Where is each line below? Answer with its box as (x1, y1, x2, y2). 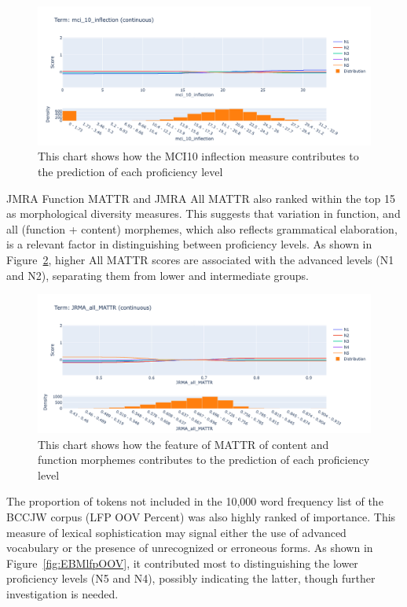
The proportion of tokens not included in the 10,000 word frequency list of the (6, 493, 383, 510)
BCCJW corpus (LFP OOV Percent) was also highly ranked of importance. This (6, 508, 396, 524)
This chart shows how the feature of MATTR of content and (38, 436, 329, 452)
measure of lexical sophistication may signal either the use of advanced (6, 524, 346, 540)
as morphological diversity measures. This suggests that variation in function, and (6, 205, 401, 222)
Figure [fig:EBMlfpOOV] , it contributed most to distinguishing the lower (6, 554, 358, 571)
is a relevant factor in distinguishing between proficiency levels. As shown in (6, 236, 372, 252)
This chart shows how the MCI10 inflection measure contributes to (38, 148, 359, 164)
